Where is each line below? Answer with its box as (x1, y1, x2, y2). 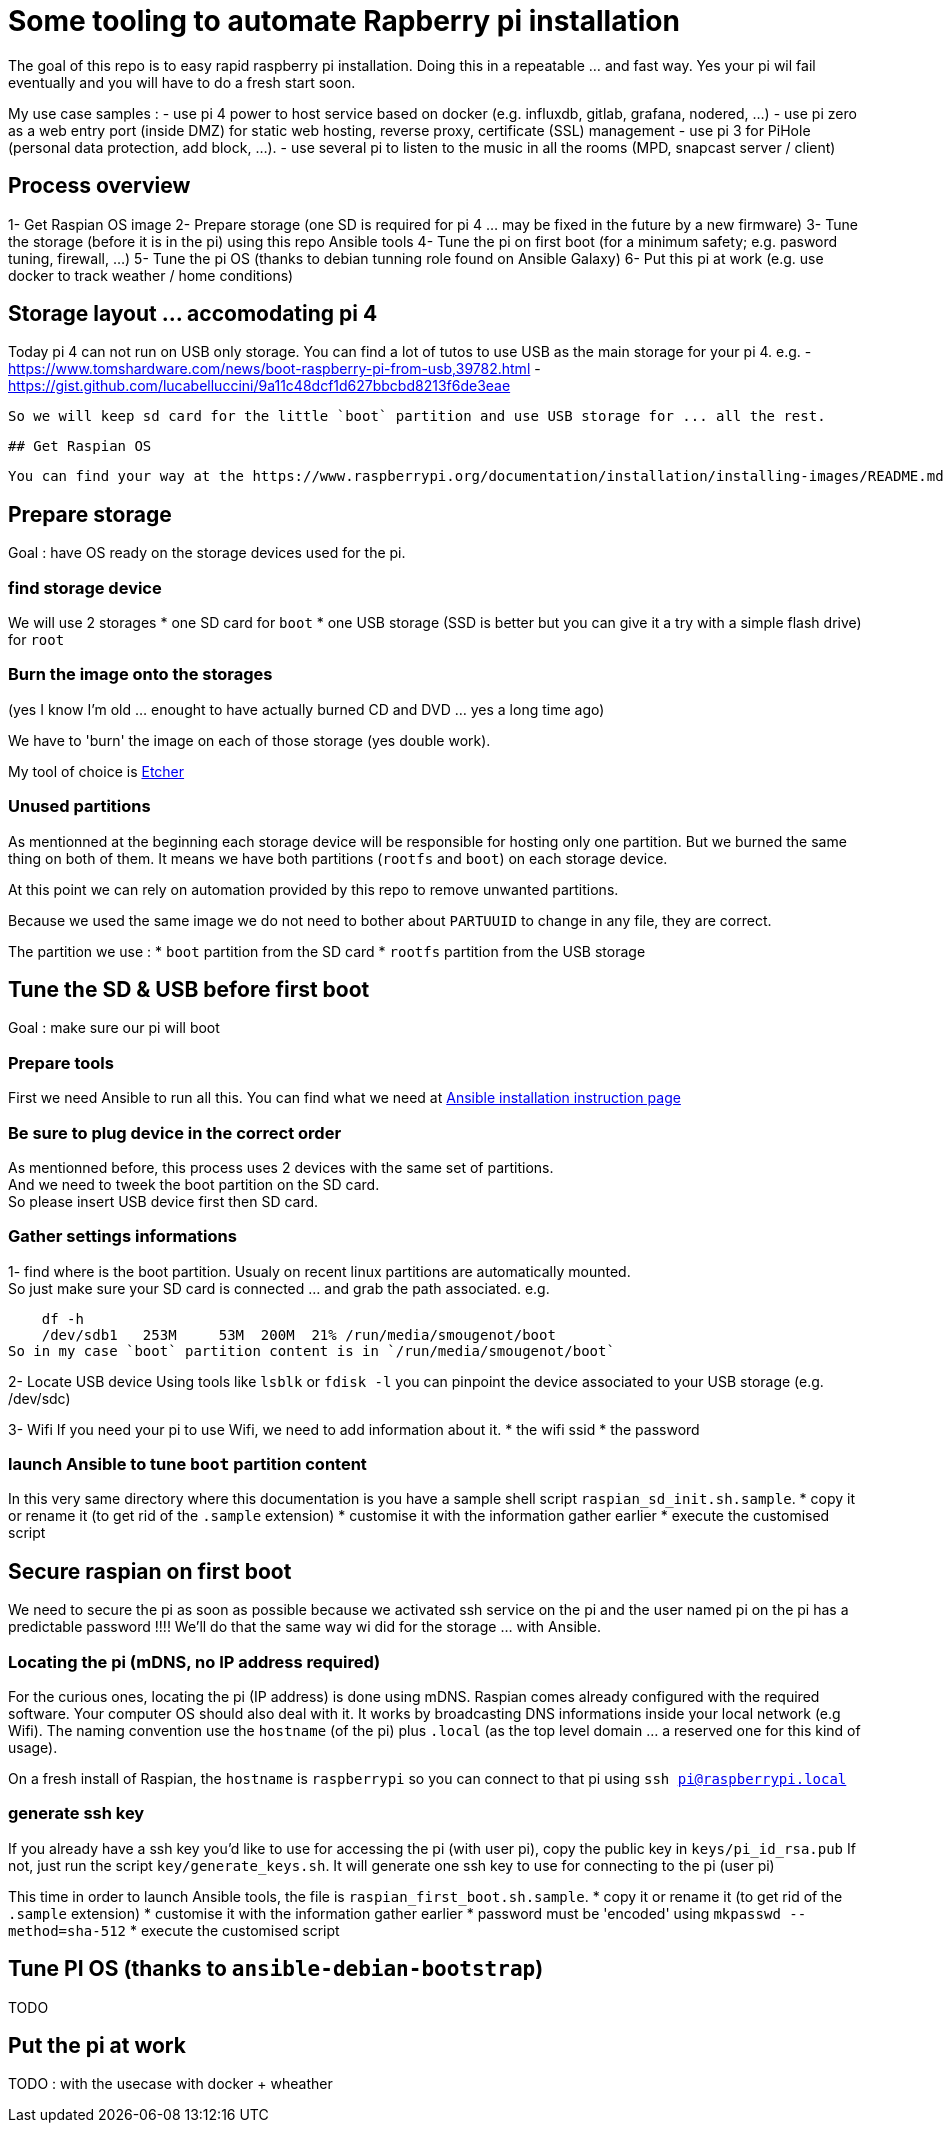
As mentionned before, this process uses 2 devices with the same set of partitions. (8, 1158, 554, 1176)
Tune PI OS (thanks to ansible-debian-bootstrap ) (8, 1956, 544, 1982)
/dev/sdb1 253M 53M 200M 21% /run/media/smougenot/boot (41, 1326, 556, 1343)
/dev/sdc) (8, 1389, 71, 1407)
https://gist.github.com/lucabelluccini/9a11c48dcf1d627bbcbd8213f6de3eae (8, 377, 511, 395)
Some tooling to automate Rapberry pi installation (8, 4, 680, 38)
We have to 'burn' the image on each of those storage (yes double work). (8, 731, 491, 749)
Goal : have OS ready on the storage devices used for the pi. (8, 544, 406, 562)
